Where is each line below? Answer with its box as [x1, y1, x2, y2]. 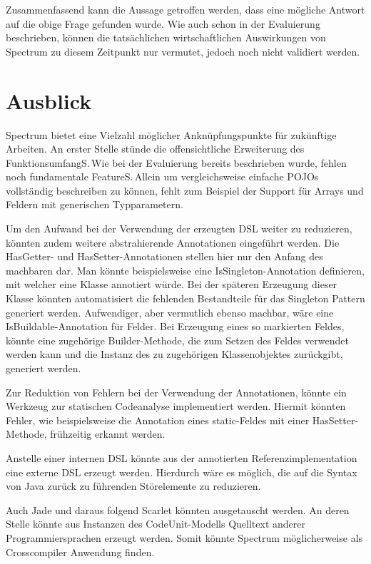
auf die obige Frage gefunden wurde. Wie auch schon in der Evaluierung [6, 16, 320, 31]
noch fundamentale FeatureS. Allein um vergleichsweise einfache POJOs [6, 169, 319, 184]
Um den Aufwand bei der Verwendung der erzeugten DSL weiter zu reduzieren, [6, 221, 352, 236]
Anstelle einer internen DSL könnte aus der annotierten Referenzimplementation [6, 450, 357, 465]
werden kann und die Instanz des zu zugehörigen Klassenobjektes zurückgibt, [6, 347, 343, 362]
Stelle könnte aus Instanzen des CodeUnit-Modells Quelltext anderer [6, 516, 305, 531]
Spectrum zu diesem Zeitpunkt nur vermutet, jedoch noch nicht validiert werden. [6, 43, 360, 58]
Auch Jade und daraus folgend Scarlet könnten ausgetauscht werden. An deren [6, 502, 350, 517]
